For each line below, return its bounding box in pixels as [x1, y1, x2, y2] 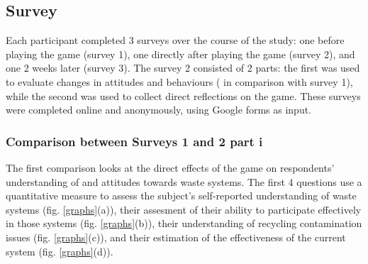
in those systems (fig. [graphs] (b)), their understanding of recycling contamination [6, 216, 362, 231]
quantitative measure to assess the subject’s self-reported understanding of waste [6, 188, 357, 203]
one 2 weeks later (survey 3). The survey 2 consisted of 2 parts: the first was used [6, 60, 360, 75]
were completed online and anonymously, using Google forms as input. [6, 102, 312, 117]
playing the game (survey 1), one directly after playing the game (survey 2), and [6, 46, 355, 61]
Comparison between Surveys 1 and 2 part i [6, 132, 263, 150]
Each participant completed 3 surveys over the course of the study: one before [6, 33, 345, 48]
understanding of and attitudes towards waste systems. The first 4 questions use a [6, 174, 362, 189]
